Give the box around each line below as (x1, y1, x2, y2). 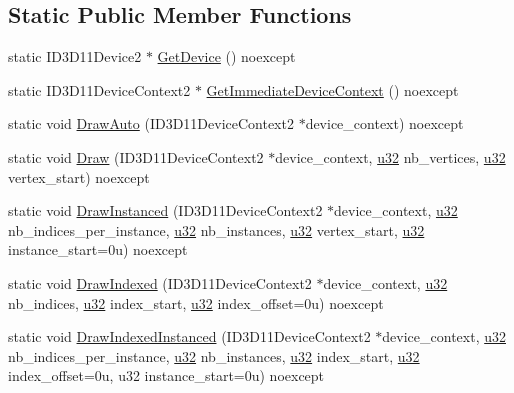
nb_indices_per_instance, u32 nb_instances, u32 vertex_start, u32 (8, 219, 425, 240)
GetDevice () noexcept (157, 46, 296, 67)
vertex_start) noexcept (8, 166, 150, 187)
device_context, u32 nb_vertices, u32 (275, 146, 506, 167)
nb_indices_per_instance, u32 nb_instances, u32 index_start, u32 (8, 345, 420, 366)
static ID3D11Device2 (8, 46, 142, 67)
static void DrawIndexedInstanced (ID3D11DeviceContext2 (8, 326, 371, 347)
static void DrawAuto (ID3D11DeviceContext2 (8, 113, 294, 134)
